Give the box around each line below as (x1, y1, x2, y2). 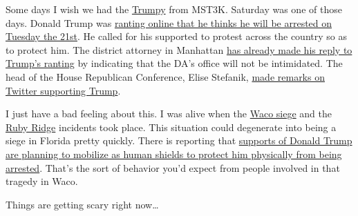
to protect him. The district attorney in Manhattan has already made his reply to (6, 42, 352, 57)
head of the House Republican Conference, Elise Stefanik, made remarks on (6, 69, 325, 84)
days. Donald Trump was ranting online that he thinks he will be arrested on (6, 15, 332, 30)
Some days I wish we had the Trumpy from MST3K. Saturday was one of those (6, 2, 342, 16)
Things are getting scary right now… (6, 197, 159, 211)
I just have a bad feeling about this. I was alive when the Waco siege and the (6, 106, 332, 121)
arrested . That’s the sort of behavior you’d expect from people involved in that (6, 160, 340, 175)
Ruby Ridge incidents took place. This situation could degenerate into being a (6, 119, 337, 134)
